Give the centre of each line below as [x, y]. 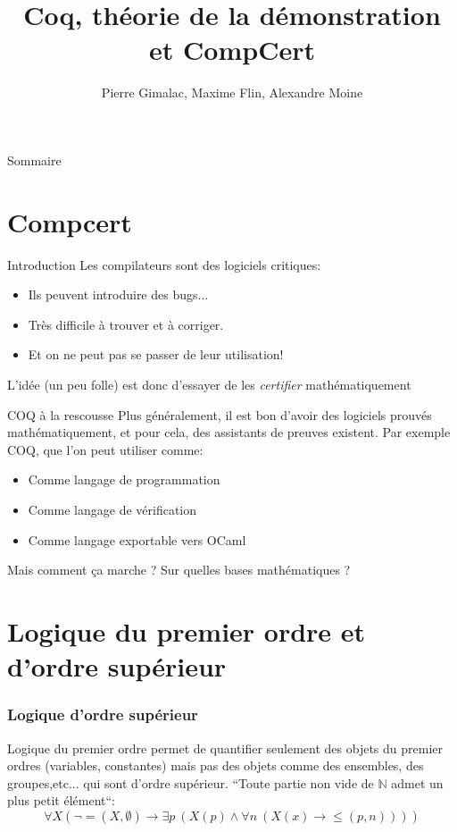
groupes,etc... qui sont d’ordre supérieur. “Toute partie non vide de [191, 782]
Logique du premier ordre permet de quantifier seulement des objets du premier [225, 748]
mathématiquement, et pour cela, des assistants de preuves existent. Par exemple [229, 432]
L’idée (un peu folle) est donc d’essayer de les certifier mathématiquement [209, 384]
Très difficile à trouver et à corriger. [126, 324]
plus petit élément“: [62, 800]
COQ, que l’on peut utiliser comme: [105, 449]
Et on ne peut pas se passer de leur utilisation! [156, 354]
